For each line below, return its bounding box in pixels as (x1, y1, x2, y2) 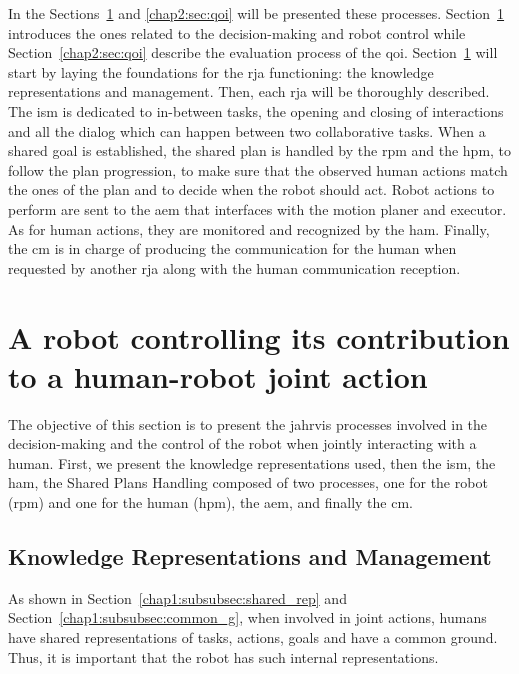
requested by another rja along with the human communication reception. (8, 257, 461, 278)
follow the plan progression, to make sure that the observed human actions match (8, 159, 508, 180)
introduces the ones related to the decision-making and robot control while (8, 22, 466, 43)
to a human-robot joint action (8, 355, 428, 396)
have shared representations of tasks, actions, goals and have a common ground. (8, 626, 498, 647)
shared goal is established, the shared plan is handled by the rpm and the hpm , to (8, 140, 512, 161)
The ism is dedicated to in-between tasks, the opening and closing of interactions (8, 100, 504, 121)
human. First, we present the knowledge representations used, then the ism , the (8, 452, 496, 473)
